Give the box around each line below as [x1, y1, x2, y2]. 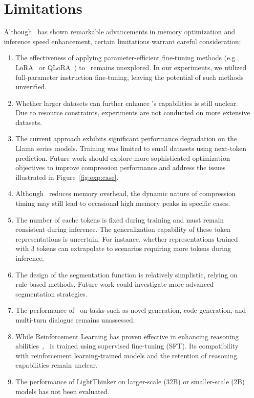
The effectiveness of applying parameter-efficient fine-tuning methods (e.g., [15, 52, 239, 63]
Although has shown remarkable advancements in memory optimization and [4, 26, 235, 37]
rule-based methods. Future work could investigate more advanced [15, 279, 214, 289]
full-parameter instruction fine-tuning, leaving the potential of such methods [15, 72, 244, 82]
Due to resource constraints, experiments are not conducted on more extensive [15, 107, 250, 118]
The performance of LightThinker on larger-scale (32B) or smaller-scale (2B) [15, 376, 245, 386]
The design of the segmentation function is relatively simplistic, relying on [15, 269, 238, 279]
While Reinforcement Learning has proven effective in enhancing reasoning [15, 331, 239, 341]
